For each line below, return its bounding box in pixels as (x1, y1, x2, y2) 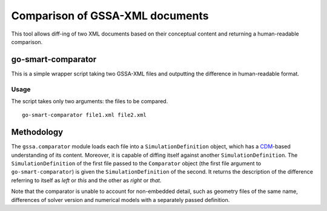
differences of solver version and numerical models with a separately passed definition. (11, 196, 230, 203)
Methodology (11, 127, 64, 137)
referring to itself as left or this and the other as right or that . (11, 177, 162, 184)
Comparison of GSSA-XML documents (11, 9, 209, 22)
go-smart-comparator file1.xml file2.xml (22, 112, 147, 119)
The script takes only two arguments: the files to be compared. (11, 97, 168, 105)
